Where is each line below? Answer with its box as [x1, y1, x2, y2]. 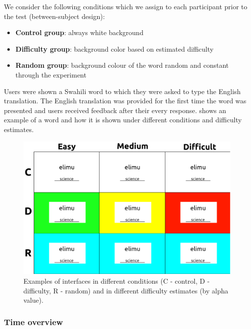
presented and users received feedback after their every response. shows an [4, 105, 226, 115]
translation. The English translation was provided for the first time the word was [4, 96, 247, 106]
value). [23, 295, 43, 305]
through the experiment [15, 69, 86, 79]
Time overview [4, 315, 63, 328]
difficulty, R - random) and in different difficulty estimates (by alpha [23, 285, 229, 295]
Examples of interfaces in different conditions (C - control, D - [23, 275, 210, 286]
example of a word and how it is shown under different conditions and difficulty [4, 115, 242, 125]
